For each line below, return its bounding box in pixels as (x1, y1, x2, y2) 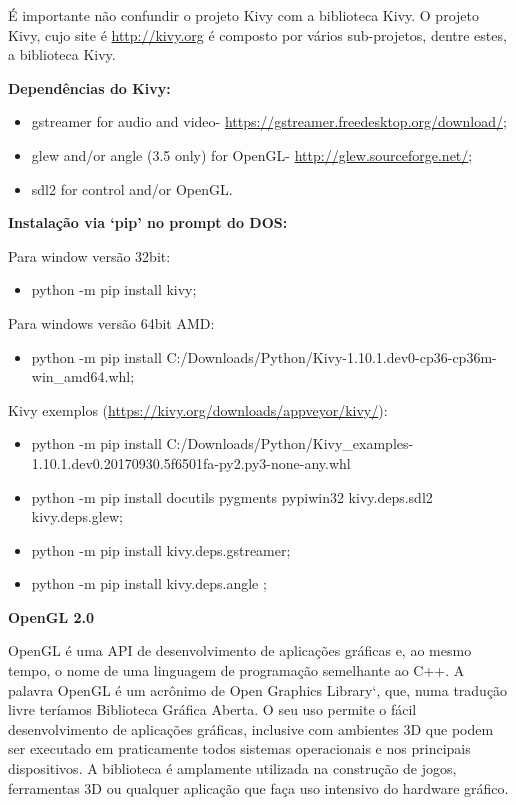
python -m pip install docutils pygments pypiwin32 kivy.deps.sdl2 (31, 486, 433, 507)
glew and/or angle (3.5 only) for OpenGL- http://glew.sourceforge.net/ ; (31, 144, 473, 165)
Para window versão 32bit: (8, 245, 171, 266)
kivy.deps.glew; (31, 506, 123, 527)
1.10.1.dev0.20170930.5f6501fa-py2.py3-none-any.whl (31, 452, 351, 473)
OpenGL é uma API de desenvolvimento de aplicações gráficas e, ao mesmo (8, 640, 472, 661)
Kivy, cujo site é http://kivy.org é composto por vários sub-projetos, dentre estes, (8, 24, 507, 45)
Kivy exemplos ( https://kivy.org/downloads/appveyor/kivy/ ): (8, 399, 388, 420)
